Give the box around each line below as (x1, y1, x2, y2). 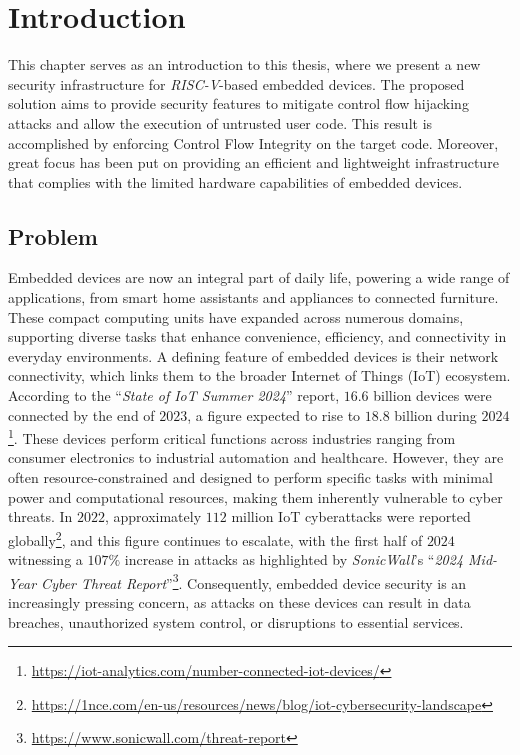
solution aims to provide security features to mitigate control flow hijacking (8, 93, 469, 114)
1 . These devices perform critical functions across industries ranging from (8, 425, 456, 448)
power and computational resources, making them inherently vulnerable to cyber (8, 486, 503, 507)
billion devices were (373, 385, 492, 406)
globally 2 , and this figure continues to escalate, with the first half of (8, 526, 423, 550)
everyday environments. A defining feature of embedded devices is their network (8, 345, 499, 366)
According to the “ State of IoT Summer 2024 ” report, (8, 385, 340, 406)
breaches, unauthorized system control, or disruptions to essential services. (8, 611, 464, 632)
